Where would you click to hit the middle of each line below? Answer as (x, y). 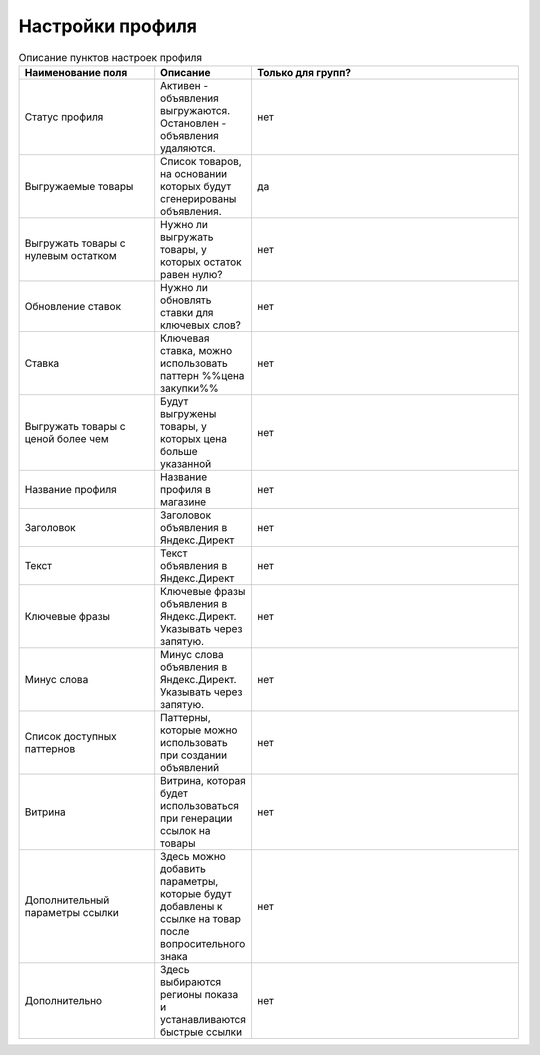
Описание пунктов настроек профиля (110, 57)
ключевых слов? (201, 325)
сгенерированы (198, 198)
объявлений (190, 767)
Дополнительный (67, 900)
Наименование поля (76, 72)
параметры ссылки (71, 912)
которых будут (196, 186)
